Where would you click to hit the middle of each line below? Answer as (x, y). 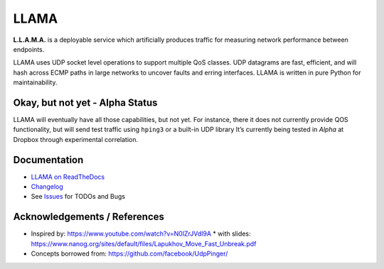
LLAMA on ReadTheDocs (68, 177)
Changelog (47, 187)
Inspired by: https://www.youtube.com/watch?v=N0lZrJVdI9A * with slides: (141, 234)
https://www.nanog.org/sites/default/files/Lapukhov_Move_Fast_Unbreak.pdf (144, 243)
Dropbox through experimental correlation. (76, 139)
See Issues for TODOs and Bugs (78, 197)
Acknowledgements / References (89, 217)
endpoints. (29, 49)
